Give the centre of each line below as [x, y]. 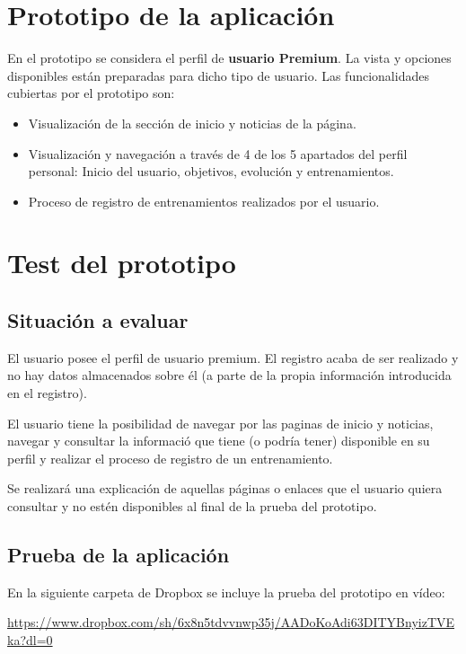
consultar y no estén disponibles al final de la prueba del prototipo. [192, 506]
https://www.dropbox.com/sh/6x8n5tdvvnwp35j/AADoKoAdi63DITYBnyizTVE [231, 622]
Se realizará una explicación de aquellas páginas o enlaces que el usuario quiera [225, 488]
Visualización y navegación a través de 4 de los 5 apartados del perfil [218, 153]
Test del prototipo [122, 263]
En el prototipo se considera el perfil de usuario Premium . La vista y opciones [229, 58]
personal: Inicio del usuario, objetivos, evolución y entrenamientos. [211, 171]
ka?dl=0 [30, 640]
